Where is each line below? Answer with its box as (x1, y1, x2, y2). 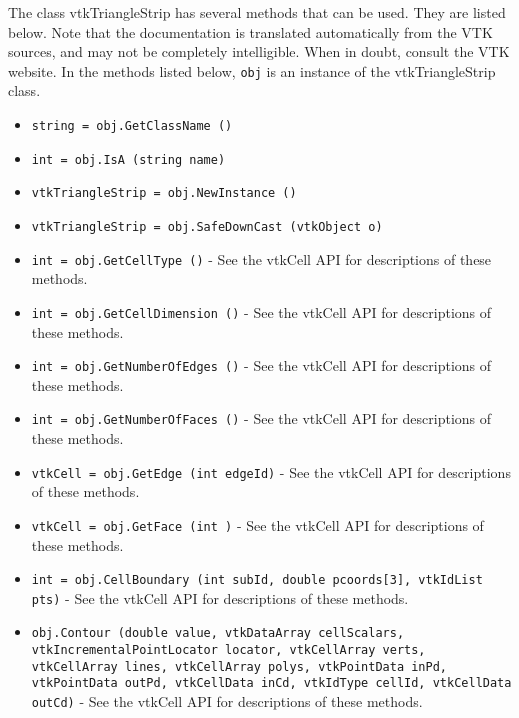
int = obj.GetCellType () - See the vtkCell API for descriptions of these (31, 248, 492, 269)
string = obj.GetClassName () (31, 119, 233, 134)
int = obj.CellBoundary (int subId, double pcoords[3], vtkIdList (31, 573, 483, 588)
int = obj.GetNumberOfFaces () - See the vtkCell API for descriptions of (31, 408, 492, 429)
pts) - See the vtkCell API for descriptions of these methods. (31, 587, 409, 608)
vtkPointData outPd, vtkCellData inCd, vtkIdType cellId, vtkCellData (31, 676, 512, 691)
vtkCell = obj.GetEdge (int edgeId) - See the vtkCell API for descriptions (31, 461, 511, 482)
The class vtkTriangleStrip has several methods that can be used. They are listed (8, 2, 506, 22)
